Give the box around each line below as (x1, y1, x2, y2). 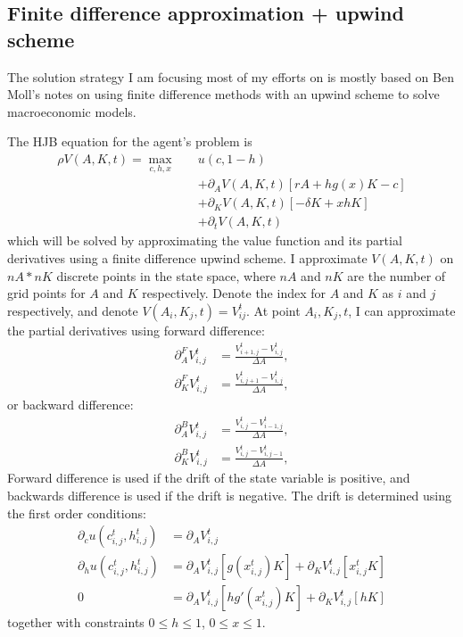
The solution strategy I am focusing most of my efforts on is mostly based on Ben (7, 67, 454, 86)
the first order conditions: (7, 503, 146, 522)
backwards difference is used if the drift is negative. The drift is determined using (7, 486, 452, 505)
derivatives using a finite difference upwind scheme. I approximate (7, 248, 368, 267)
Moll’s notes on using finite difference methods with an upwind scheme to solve (7, 85, 440, 103)
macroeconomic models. (7, 102, 136, 120)
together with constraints (7, 613, 145, 632)
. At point (246, 301, 301, 319)
